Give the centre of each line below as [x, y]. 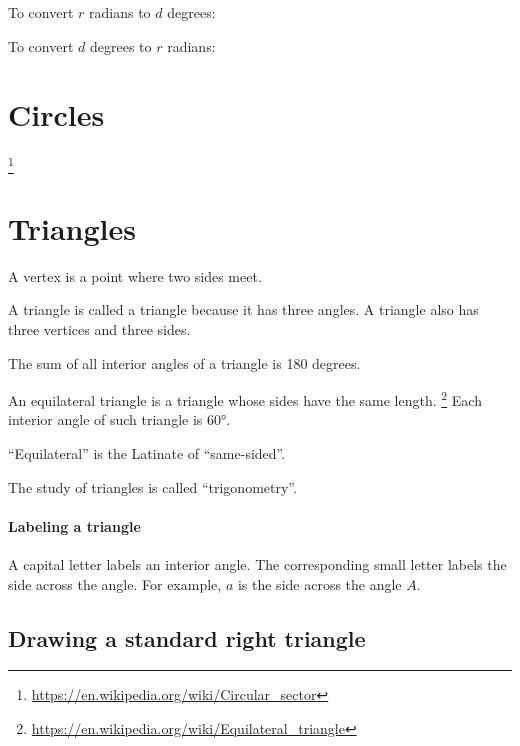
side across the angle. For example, [115, 583]
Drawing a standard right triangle [187, 637]
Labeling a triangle [74, 525]
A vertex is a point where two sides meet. [135, 275]
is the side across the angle [319, 583]
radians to [120, 12]
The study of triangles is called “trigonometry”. [152, 486]
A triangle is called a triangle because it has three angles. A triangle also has [243, 309]
